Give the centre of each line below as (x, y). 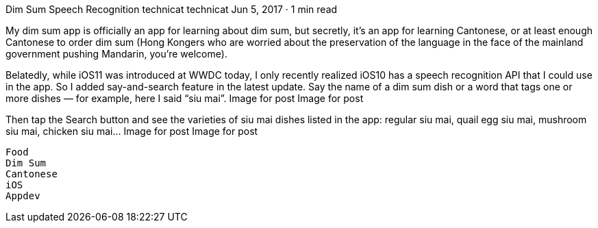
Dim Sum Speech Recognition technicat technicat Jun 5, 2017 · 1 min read (172, 9)
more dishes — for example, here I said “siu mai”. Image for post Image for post (185, 98)
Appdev (23, 196)
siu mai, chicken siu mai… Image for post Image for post (132, 131)
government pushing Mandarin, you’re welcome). (116, 54)
